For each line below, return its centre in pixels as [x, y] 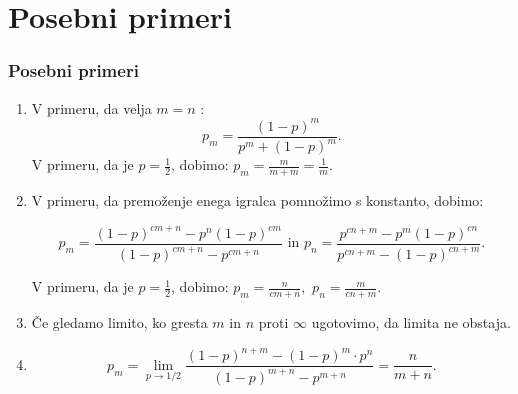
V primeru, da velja [91, 107]
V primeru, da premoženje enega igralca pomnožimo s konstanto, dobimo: [257, 199]
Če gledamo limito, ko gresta [119, 322]
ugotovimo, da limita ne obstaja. [411, 322]
